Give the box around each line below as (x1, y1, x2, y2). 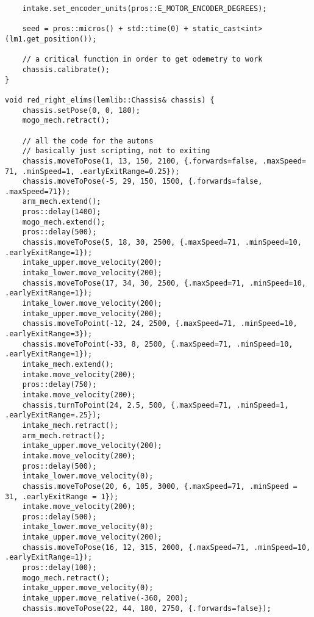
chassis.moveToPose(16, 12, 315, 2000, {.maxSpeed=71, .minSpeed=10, (22, 543, 311, 552)
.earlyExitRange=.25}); (5, 411, 101, 420)
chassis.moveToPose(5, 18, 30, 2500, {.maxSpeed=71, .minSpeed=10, (22, 238, 302, 247)
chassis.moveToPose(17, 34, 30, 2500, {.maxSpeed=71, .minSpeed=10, (22, 278, 306, 287)
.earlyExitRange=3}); (5, 330, 93, 338)
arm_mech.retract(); (22, 431, 105, 440)
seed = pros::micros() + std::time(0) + (22, 24, 188, 34)
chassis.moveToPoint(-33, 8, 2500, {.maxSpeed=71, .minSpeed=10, (22, 339, 293, 348)
